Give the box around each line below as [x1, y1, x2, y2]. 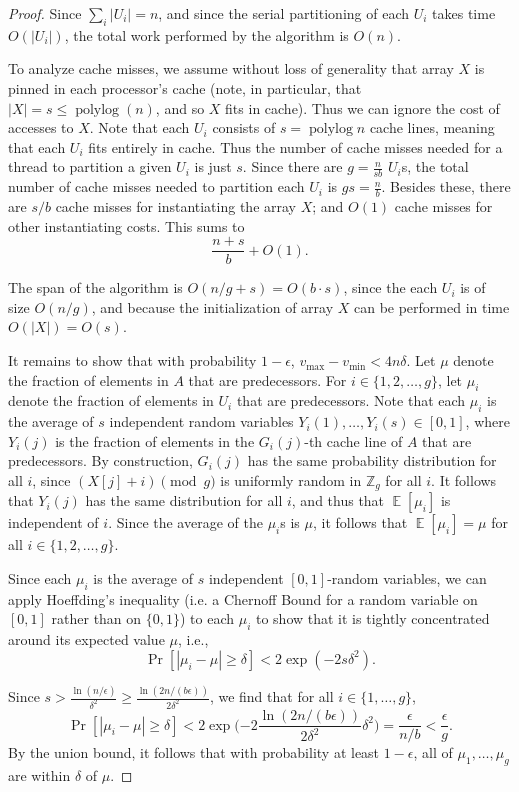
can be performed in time [353, 296, 510, 317]
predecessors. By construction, [8, 450, 193, 471]
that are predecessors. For [188, 369, 347, 390]
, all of [413, 742, 453, 763]
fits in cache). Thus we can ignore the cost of [225, 97, 500, 118]
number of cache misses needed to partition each [8, 176, 305, 197]
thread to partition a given [8, 156, 172, 177]
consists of [212, 117, 276, 138]
